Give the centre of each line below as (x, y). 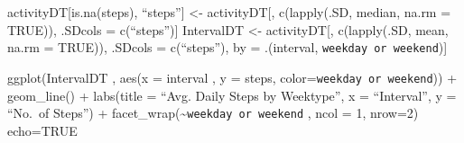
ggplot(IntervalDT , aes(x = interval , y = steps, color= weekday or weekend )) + (232, 77)
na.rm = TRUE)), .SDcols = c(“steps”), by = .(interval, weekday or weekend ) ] (227, 47)
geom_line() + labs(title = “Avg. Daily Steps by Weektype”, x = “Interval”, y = (232, 95)
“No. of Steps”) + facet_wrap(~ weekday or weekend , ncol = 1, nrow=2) (213, 113)
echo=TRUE (42, 130)
